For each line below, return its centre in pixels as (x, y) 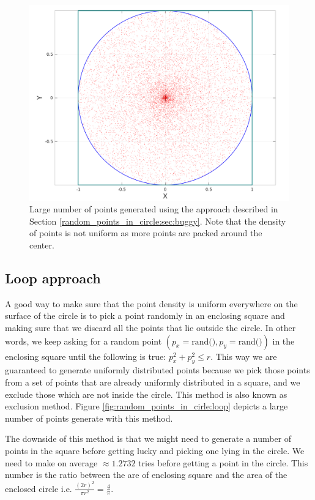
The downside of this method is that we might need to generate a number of (148, 438)
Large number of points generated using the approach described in (154, 209)
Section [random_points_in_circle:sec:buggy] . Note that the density (158, 221)
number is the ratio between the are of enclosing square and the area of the (146, 475)
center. (42, 245)
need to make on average (51, 462)
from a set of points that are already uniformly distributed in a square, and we (153, 382)
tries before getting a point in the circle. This (223, 462)
